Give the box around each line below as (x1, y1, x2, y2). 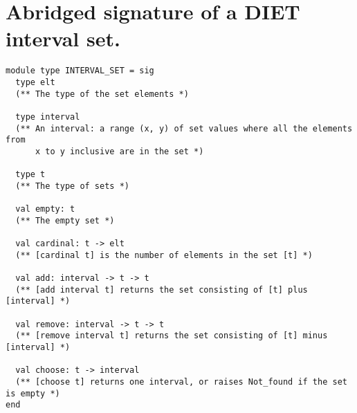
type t (15, 169, 46, 180)
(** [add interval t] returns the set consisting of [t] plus (15, 284, 308, 295)
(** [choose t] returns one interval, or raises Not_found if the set (15, 377, 347, 387)
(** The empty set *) (15, 215, 115, 226)
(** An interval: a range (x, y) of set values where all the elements (15, 123, 353, 134)
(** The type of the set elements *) (15, 89, 189, 99)
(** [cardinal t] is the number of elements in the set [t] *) (15, 250, 313, 260)
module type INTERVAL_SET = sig (6, 66, 154, 76)
